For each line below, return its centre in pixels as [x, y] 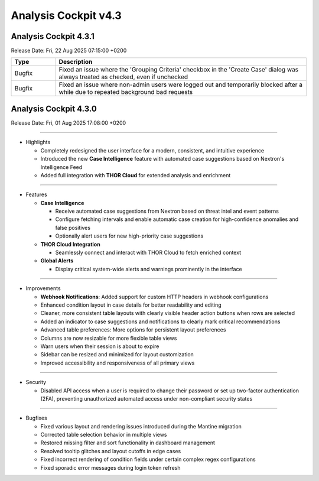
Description [76, 62]
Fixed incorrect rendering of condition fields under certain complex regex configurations [148, 459]
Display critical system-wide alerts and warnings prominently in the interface [149, 269]
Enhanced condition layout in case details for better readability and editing [131, 305]
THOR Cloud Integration [70, 244]
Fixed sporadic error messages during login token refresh [110, 467]
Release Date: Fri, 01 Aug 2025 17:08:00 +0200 [69, 123]
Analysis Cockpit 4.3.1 [53, 36]
